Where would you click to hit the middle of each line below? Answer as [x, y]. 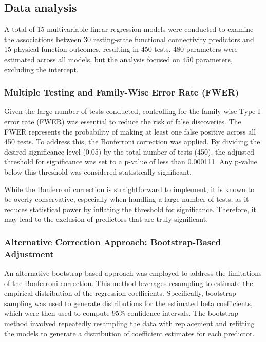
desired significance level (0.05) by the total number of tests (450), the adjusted [129, 151]
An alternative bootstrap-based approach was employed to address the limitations [133, 273]
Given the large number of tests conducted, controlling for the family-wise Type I [132, 111]
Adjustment [29, 253]
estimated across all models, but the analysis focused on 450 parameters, [118, 59]
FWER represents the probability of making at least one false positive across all [130, 131]
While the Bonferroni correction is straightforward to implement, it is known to [129, 189]
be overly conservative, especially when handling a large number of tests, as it [127, 199]
